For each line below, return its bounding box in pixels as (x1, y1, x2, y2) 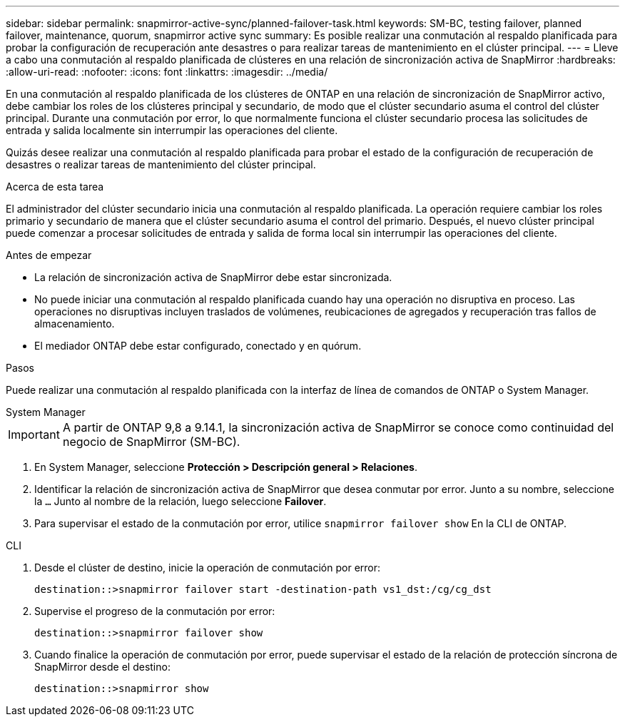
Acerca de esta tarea (6, 180, 104, 193)
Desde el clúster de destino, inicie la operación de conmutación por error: (34, 561, 381, 574)
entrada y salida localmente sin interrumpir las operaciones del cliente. (6, 124, 338, 136)
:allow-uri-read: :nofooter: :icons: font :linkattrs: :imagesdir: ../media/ (6, 66, 328, 78)
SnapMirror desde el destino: (34, 661, 171, 673)
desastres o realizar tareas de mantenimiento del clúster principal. (6, 158, 316, 171)
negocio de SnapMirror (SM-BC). (62, 434, 240, 449)
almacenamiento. (34, 317, 115, 330)
